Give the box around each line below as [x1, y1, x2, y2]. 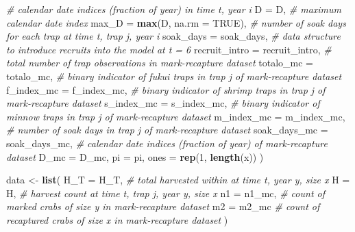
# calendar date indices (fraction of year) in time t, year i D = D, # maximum [6, 2, 342, 16]
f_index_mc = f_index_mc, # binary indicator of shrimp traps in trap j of [6, 82, 326, 96]
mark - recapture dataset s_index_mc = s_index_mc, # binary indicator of [6, 96, 320, 110]
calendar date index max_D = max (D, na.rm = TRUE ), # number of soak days [6, 15, 346, 29]
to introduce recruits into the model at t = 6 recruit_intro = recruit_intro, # [6, 42, 332, 56]
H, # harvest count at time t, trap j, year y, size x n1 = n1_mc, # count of [6, 185, 325, 200]
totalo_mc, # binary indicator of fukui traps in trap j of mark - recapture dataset [6, 68, 342, 83]
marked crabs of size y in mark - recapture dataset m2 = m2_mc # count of [6, 199, 320, 214]
